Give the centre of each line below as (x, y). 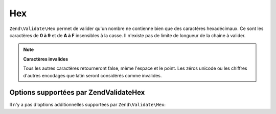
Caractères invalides (46, 59)
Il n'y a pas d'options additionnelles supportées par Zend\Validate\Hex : (88, 105)
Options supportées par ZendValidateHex (77, 92)
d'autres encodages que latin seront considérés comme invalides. (93, 75)
